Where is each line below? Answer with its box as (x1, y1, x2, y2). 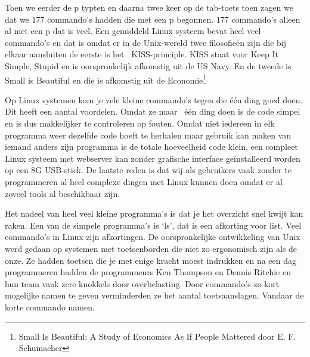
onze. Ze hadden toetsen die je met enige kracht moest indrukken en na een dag (5, 254, 297, 266)
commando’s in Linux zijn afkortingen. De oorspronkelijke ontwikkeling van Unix (5, 230, 300, 243)
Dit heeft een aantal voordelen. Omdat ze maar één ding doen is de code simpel (5, 105, 300, 118)
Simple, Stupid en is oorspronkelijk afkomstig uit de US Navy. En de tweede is (5, 59, 292, 72)
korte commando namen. (5, 300, 95, 313)
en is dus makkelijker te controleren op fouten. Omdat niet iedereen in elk (5, 117, 275, 129)
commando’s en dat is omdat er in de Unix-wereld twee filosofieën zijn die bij (5, 36, 286, 48)
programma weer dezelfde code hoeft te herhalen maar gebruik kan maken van (5, 128, 292, 141)
